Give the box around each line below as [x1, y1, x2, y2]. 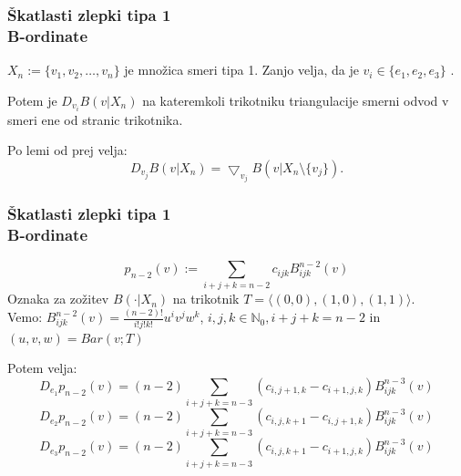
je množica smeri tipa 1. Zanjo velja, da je [124, 60, 359, 79]
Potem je [7, 90, 57, 109]
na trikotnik [172, 289, 240, 308]
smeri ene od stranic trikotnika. [7, 109, 183, 129]
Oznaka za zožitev [7, 289, 109, 308]
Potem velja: [7, 358, 77, 378]
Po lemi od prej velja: [7, 140, 128, 160]
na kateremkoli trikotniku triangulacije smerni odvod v [142, 90, 449, 109]
